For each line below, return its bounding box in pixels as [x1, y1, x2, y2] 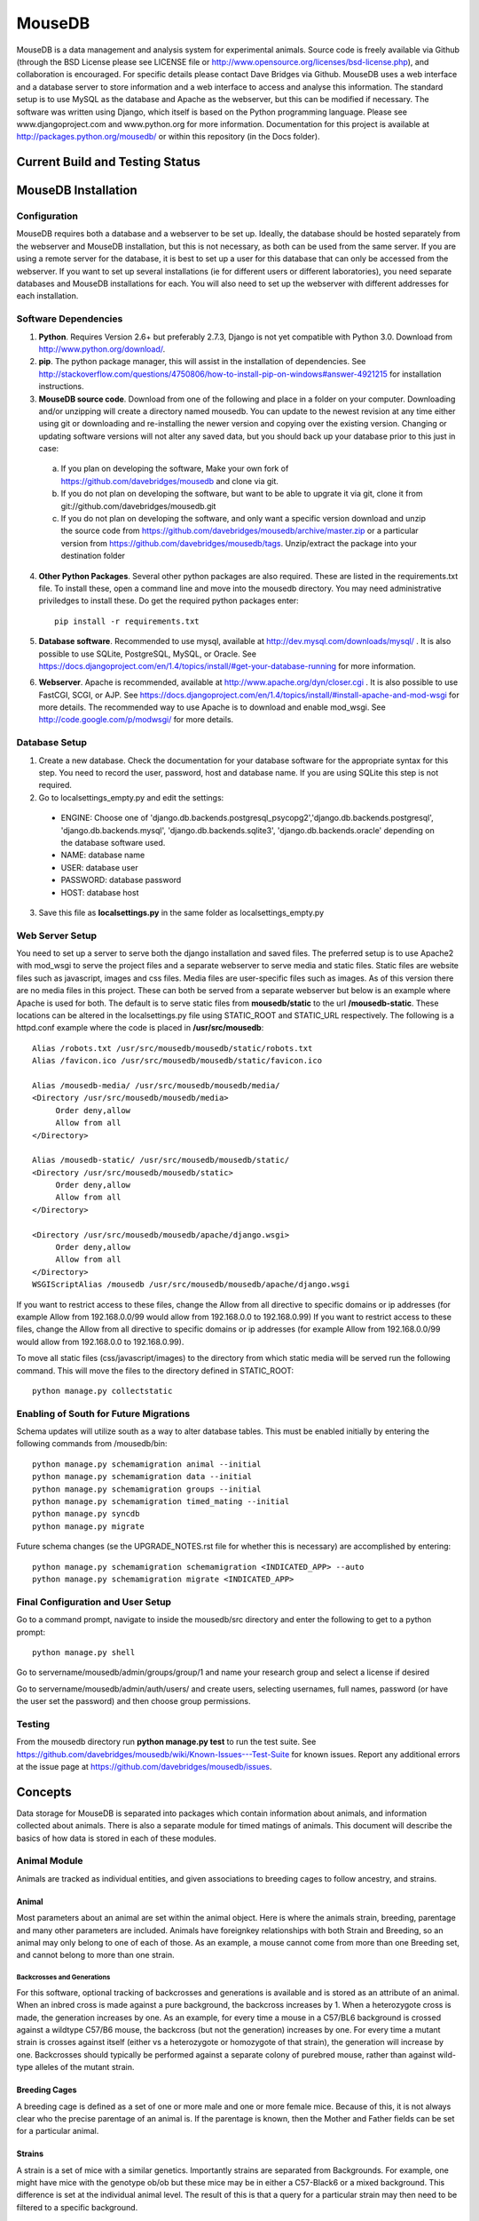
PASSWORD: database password [60, 875, 182, 886]
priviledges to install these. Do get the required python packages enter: [38, 595, 299, 606]
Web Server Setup [16, 929, 98, 942]
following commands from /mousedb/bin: [16, 1438, 168, 1449]
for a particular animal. [16, 2126, 99, 2137]
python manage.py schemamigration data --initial [32, 1471, 253, 1482]
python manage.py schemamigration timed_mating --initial [32, 1497, 290, 1507]
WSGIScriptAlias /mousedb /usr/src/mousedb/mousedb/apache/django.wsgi [32, 1279, 350, 1290]
